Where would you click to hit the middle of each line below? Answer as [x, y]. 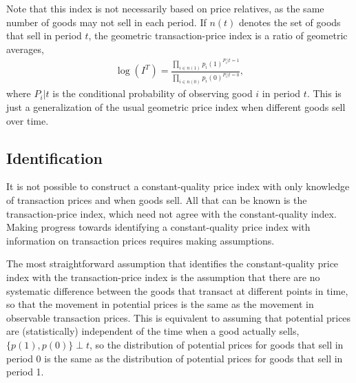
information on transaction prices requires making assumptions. [140, 240]
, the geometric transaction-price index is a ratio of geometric [218, 35]
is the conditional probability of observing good [153, 93]
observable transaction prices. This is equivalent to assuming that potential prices [179, 317]
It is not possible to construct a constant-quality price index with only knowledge [178, 186]
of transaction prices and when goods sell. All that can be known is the [157, 200]
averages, [25, 49]
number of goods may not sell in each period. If [106, 22]
